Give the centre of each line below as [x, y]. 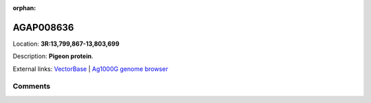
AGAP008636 [44, 27]
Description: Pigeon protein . [53, 56]
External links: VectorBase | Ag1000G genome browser [90, 69]
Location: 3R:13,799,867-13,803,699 [66, 44]
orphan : [24, 8]
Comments [32, 87]
